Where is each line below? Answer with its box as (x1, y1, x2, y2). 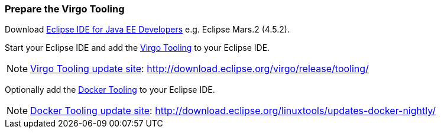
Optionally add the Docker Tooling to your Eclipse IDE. (5, 85, 215, 95)
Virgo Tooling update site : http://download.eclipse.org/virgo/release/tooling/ (30, 63, 369, 75)
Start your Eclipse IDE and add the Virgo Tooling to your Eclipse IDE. (5, 43, 270, 53)
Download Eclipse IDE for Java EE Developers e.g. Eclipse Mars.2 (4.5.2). (5, 24, 290, 35)
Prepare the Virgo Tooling (5, 3, 125, 15)
